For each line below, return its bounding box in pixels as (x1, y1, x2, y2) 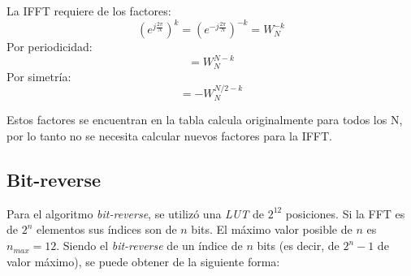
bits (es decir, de (257, 237, 340, 254)
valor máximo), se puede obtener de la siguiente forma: (6, 252, 280, 270)
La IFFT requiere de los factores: (6, 2, 171, 19)
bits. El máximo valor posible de (191, 221, 353, 238)
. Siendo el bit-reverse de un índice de (56, 237, 243, 254)
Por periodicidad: (6, 38, 93, 55)
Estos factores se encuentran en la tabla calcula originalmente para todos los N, (6, 111, 403, 128)
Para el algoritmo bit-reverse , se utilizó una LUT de (6, 205, 264, 222)
